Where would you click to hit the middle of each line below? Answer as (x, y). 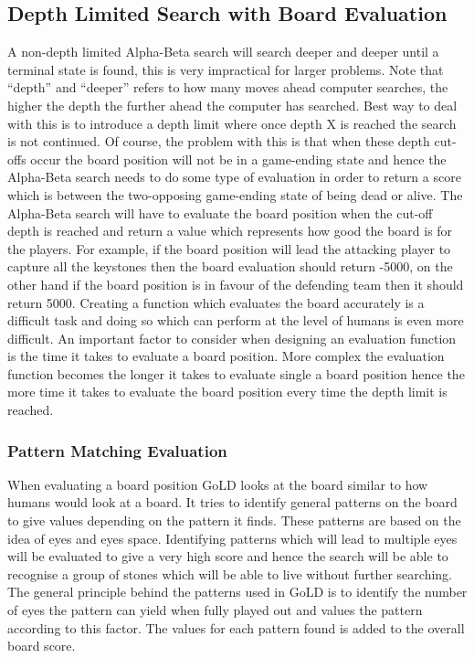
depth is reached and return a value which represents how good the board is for (230, 231)
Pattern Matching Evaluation (117, 450)
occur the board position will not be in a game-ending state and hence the (238, 159)
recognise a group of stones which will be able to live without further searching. (230, 573)
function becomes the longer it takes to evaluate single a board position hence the (236, 373)
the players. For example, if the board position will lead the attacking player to (229, 248)
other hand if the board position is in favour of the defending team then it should (236, 284)
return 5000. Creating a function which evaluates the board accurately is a (216, 302)
